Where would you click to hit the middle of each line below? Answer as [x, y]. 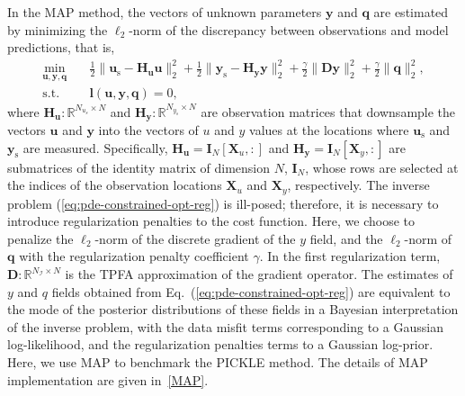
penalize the [40, 238]
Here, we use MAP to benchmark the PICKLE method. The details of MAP [218, 362]
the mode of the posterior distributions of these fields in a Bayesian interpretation [233, 309]
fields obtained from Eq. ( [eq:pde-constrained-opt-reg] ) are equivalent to [251, 291]
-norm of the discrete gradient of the [195, 238]
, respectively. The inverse [358, 185]
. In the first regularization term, [350, 256]
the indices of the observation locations [115, 185]
